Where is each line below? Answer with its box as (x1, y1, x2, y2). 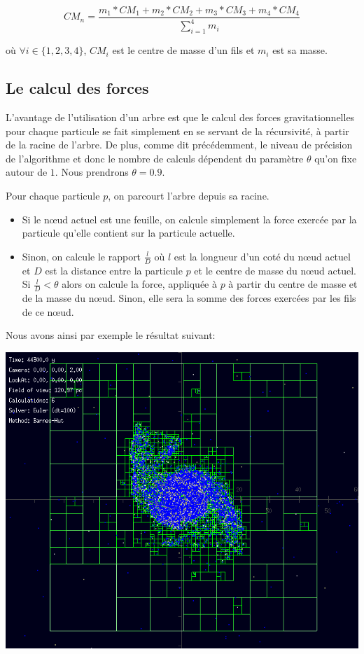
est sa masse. (272, 43, 328, 57)
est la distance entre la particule (45, 263, 183, 277)
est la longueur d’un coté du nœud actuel (174, 249, 351, 263)
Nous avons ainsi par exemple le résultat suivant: (6, 328, 216, 342)
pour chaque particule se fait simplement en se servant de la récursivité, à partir (6, 123, 349, 138)
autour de (6, 165, 48, 179)
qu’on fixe (314, 151, 357, 165)
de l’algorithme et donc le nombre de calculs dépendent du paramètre (6, 151, 304, 165)
